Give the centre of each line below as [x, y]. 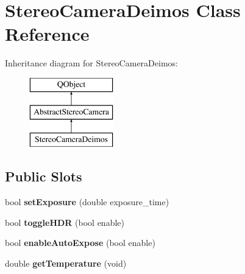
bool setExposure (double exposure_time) [87, 202]
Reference [47, 34]
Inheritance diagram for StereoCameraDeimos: [91, 63]
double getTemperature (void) [66, 263]
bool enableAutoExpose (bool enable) [80, 243]
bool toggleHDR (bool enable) [65, 222]
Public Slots [44, 176]
